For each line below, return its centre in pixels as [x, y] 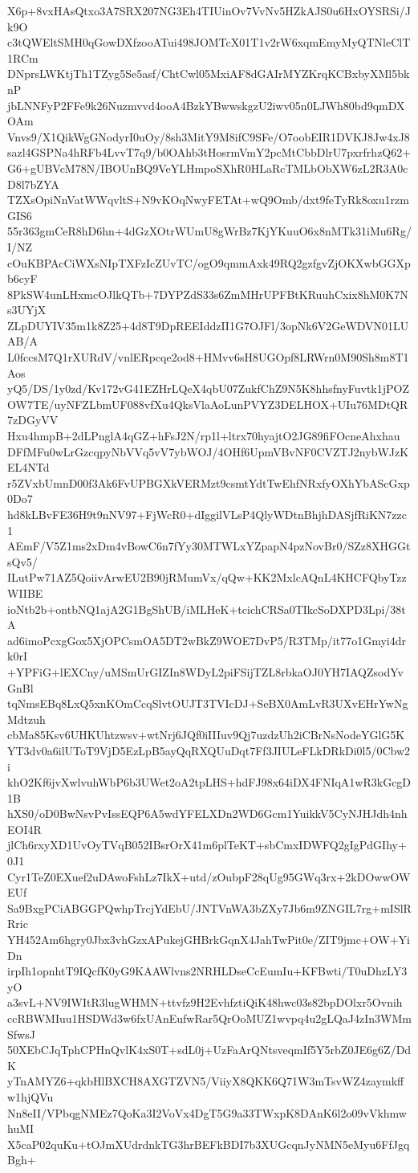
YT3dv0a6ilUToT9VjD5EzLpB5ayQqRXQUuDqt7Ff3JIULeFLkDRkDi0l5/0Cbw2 [209, 750]
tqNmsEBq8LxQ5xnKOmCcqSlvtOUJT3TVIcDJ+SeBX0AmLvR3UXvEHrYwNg [208, 703]
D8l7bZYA [33, 184]
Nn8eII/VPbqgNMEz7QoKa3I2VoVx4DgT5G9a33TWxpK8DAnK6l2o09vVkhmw [207, 1112]
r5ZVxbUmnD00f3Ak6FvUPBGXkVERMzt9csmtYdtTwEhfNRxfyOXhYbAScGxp [209, 482]
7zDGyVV [33, 420]
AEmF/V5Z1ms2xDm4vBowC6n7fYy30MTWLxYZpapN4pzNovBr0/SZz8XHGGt [209, 546]
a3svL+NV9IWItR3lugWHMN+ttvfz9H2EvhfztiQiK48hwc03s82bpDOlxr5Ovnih [205, 1002]
